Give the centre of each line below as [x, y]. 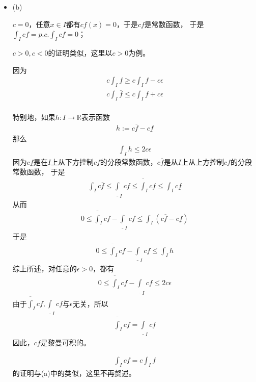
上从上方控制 [202, 161]
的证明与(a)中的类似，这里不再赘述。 [74, 373]
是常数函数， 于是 [174, 24]
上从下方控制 [72, 161]
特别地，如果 [34, 117]
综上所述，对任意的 [45, 269]
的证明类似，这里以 [80, 52]
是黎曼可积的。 [65, 342]
